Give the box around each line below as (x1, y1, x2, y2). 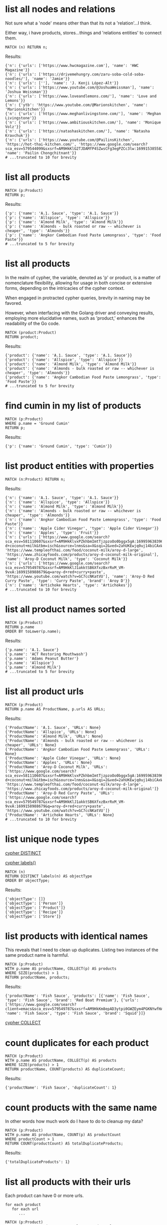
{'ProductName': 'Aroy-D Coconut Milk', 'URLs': (5, 764, 108, 769)
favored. (5, 300, 22, 306)
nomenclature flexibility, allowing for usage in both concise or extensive (5, 280, 152, 286)
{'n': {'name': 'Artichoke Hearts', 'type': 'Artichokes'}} (5, 583, 133, 588)
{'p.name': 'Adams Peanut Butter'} (5, 656, 79, 661)
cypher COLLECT (5, 1020, 41, 1026)
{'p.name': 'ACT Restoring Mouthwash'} (5, 651, 88, 656)
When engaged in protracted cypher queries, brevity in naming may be (5, 295, 151, 301)
